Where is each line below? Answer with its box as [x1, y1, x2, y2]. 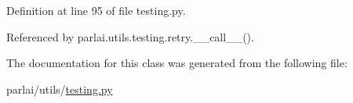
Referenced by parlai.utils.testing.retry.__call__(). [6, 28, 254, 44]
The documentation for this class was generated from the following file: [6, 55, 348, 71]
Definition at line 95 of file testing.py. [6, 2, 186, 18]
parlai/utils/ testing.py [6, 80, 113, 97]
